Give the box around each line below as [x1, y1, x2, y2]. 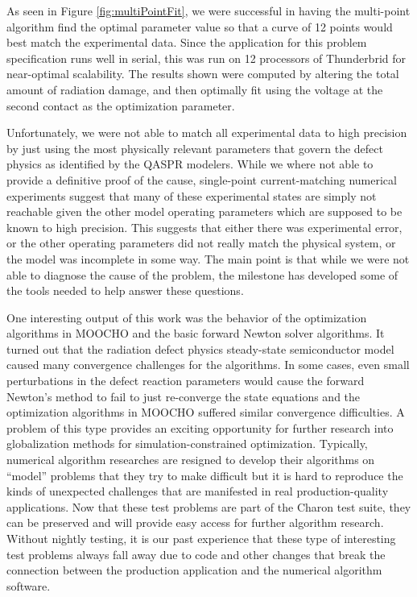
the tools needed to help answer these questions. [6, 282, 244, 299]
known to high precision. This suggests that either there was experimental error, [6, 218, 403, 235]
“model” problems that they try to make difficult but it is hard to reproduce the [6, 466, 403, 483]
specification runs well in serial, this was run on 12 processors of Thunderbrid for [6, 49, 407, 66]
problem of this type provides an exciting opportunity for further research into [6, 419, 394, 436]
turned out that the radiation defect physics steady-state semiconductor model [6, 340, 394, 357]
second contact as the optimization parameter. [6, 97, 235, 114]
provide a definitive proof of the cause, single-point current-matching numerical [6, 171, 397, 188]
